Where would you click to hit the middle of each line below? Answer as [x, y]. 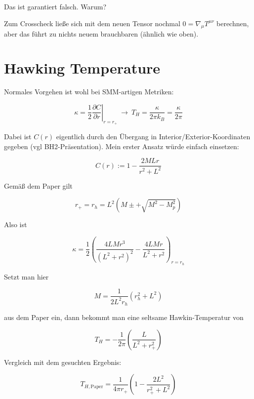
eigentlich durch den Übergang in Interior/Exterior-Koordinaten [153, 136]
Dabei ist [18, 136]
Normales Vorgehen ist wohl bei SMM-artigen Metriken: [89, 92]
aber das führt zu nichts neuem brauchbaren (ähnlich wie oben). [101, 34]
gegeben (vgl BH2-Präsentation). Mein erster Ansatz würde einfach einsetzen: [122, 146]
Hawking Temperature [82, 68]
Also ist [16, 224]
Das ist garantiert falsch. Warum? [55, 6]
